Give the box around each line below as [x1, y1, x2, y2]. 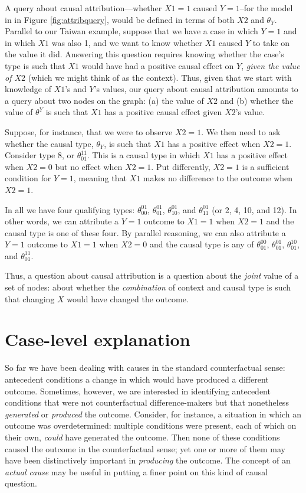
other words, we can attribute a [5, 215, 119, 227]
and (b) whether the [220, 94, 294, 106]
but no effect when [55, 160, 123, 172]
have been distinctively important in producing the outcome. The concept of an [5, 454, 291, 466]
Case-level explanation [5, 327, 190, 351]
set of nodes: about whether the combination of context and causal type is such [5, 281, 291, 293]
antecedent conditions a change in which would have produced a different [5, 373, 269, 385]
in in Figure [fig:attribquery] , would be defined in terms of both [5, 13, 235, 25]
